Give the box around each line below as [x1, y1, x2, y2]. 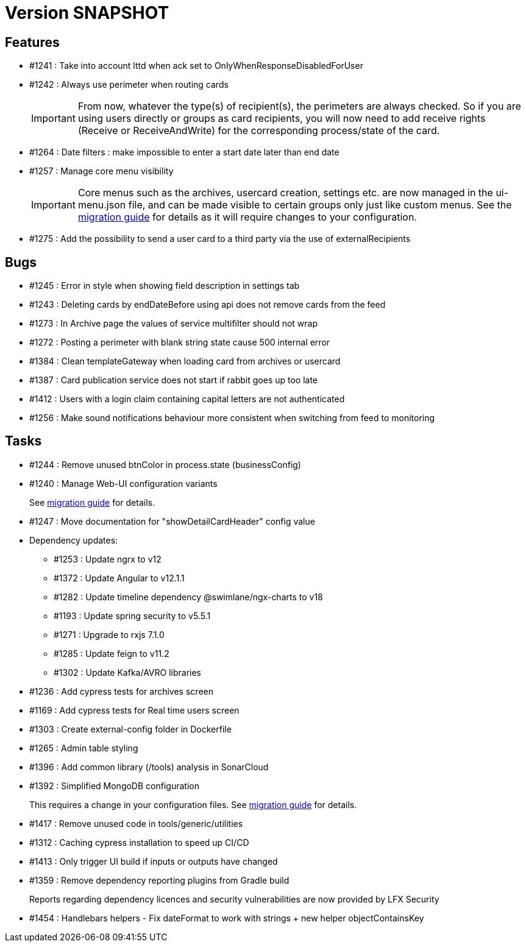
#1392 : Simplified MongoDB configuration [29, 780, 199, 791]
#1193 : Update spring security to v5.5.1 [54, 610, 211, 621]
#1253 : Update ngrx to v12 [54, 553, 162, 564]
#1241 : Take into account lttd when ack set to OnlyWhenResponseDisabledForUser [29, 60, 363, 71]
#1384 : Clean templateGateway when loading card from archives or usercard [29, 356, 341, 367]
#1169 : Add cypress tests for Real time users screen [29, 704, 240, 715]
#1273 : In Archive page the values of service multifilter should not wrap [29, 318, 318, 329]
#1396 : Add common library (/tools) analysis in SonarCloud [29, 761, 269, 772]
